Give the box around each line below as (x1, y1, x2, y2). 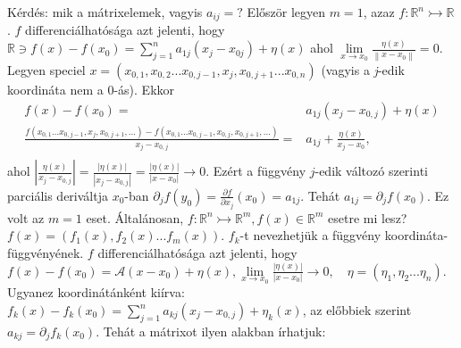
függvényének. (7, 243, 84, 261)
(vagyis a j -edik (321, 60, 405, 79)
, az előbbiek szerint (302, 301, 412, 319)
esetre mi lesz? (328, 208, 407, 227)
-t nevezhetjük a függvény (239, 226, 381, 244)
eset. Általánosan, (86, 208, 184, 227)
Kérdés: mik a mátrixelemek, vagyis (7, 3, 203, 21)
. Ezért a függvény (205, 162, 306, 180)
